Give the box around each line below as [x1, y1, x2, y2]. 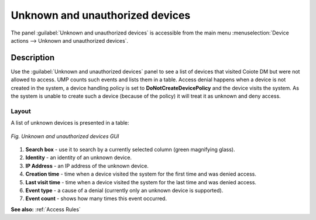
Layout [11, 107, 32, 115]
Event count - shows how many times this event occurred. [25, 195, 167, 202]
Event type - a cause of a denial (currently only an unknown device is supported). [25, 187, 224, 194]
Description [11, 53, 55, 63]
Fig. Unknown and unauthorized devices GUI [11, 132, 119, 140]
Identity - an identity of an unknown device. [25, 154, 132, 161]
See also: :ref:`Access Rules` [11, 205, 81, 213]
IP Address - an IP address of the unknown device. [25, 162, 149, 169]
